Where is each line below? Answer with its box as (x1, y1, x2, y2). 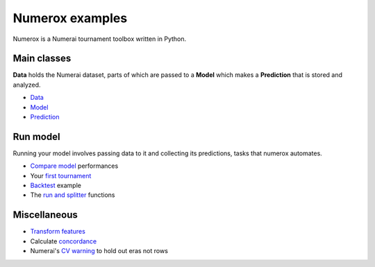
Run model (12, 130, 60, 142)
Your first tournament (30, 171, 92, 180)
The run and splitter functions (30, 191, 115, 199)
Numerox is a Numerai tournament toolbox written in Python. (12, 35, 187, 43)
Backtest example (30, 181, 81, 190)
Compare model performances (30, 162, 119, 170)
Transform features (30, 227, 86, 236)
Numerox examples (12, 10, 128, 26)
